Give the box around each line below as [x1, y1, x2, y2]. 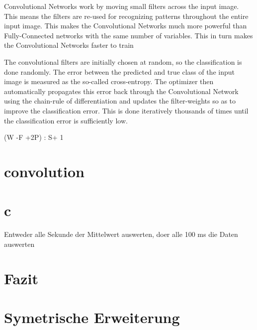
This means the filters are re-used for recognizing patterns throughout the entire [4, 10, 249, 21]
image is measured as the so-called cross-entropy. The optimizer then [4, 76, 214, 87]
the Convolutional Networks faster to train [4, 40, 134, 50]
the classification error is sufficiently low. [4, 115, 128, 125]
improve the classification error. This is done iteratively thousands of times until [4, 105, 249, 115]
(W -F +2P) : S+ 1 [4, 132, 64, 142]
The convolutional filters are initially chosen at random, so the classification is [4, 56, 242, 67]
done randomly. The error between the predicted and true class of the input [4, 66, 235, 77]
